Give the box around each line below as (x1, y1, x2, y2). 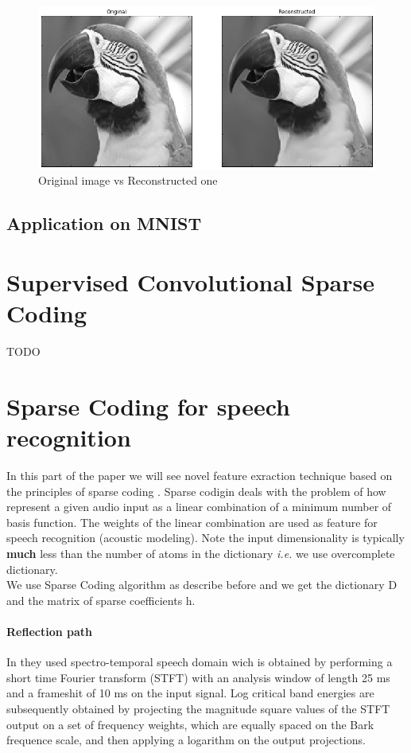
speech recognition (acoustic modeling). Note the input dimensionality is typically (6, 529, 405, 546)
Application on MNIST (6, 211, 202, 236)
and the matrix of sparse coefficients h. (6, 591, 196, 608)
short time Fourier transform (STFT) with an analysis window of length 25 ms (6, 669, 390, 685)
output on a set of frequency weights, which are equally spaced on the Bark (6, 716, 374, 732)
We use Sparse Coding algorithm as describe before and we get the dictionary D (6, 576, 397, 593)
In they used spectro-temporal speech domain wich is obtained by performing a (6, 654, 393, 670)
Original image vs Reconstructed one (38, 172, 218, 189)
